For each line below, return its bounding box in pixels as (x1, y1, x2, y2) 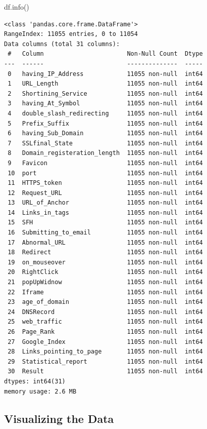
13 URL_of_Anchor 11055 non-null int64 (8, 199, 203, 207)
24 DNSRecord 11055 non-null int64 (8, 308, 203, 316)
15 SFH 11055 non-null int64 (8, 219, 203, 226)
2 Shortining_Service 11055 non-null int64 (8, 90, 203, 97)
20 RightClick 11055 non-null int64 (8, 268, 203, 276)
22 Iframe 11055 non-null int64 (8, 288, 203, 296)
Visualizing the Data (4, 410, 114, 426)
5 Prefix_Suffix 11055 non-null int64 (8, 120, 203, 127)
